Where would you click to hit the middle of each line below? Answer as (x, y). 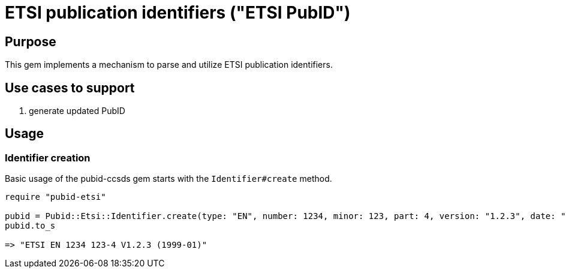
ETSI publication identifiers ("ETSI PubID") (178, 13)
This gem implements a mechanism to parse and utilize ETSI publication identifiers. (169, 65)
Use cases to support (70, 88)
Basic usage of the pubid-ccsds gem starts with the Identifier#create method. (168, 179)
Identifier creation (48, 157)
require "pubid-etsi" (55, 197)
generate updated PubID (77, 111)
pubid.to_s (30, 226)
